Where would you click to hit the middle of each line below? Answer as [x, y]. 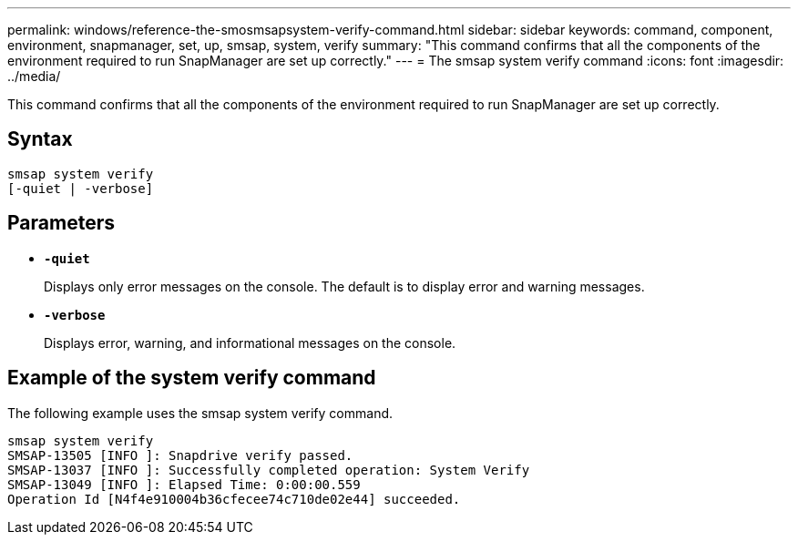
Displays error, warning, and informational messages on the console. [250, 343]
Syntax [40, 139]
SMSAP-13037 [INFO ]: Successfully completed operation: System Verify [269, 470]
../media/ [34, 76]
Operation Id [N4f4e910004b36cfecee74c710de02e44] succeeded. [234, 499]
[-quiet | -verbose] [81, 188]
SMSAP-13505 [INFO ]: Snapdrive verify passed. [180, 455]
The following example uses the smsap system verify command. [200, 413]
